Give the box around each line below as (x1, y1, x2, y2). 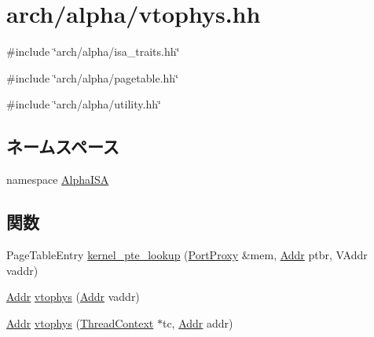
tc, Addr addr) (162, 314, 233, 331)
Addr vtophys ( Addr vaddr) (6, 288, 140, 305)
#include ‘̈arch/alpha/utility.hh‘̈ (6, 96, 161, 112)
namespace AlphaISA (6, 171, 109, 188)
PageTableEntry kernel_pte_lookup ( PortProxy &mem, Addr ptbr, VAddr (6, 246, 368, 262)
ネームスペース (6, 134, 119, 159)
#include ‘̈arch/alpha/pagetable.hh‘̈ (6, 69, 179, 86)
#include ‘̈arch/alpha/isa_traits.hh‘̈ (6, 43, 180, 60)
